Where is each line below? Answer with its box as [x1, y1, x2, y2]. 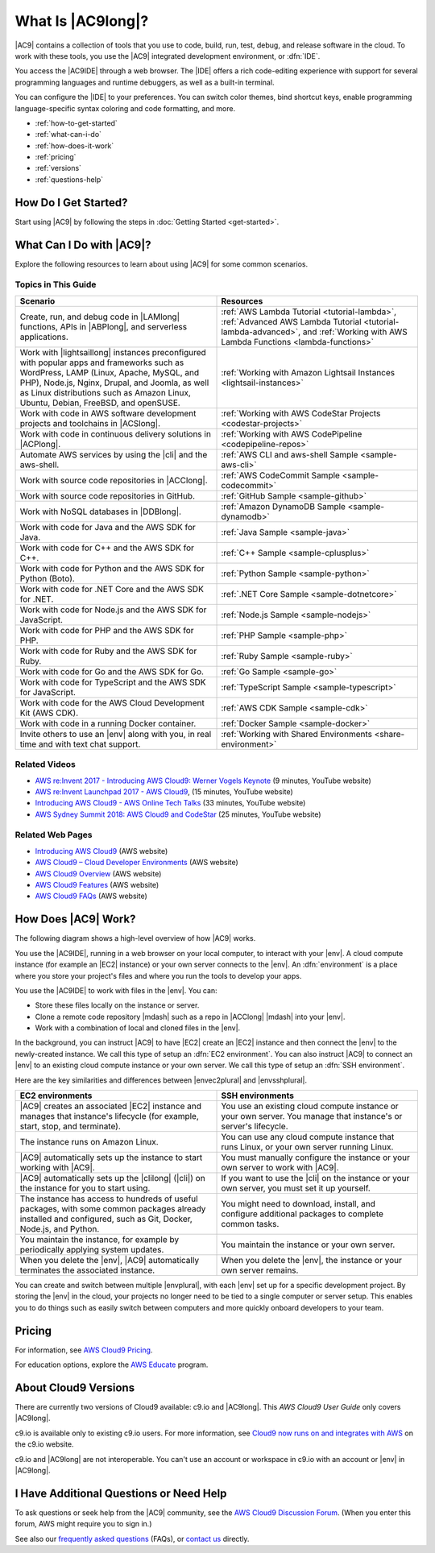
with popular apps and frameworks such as [19, 357, 184, 368]
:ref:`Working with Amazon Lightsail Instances [221, 367, 396, 378]
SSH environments [221, 1090, 294, 1101]
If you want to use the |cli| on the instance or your [221, 1173, 410, 1184]
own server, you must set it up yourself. [221, 1182, 371, 1194]
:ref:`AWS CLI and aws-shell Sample [221, 449, 358, 460]
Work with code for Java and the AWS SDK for [19, 521, 197, 532]
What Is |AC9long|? [14, 12, 149, 30]
